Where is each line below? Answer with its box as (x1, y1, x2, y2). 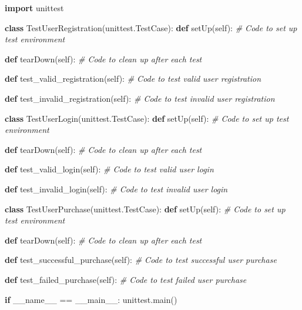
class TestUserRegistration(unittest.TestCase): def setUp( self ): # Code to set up (5, 21, 297, 34)
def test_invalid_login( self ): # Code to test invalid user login (5, 182, 228, 195)
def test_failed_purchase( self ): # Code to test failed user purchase (5, 273, 247, 285)
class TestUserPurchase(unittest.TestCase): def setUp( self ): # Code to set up (5, 202, 286, 215)
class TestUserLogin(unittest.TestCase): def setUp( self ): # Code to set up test (5, 112, 289, 124)
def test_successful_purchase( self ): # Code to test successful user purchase (5, 254, 277, 266)
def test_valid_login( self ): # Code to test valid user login (5, 163, 214, 175)
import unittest (5, 2, 64, 14)
